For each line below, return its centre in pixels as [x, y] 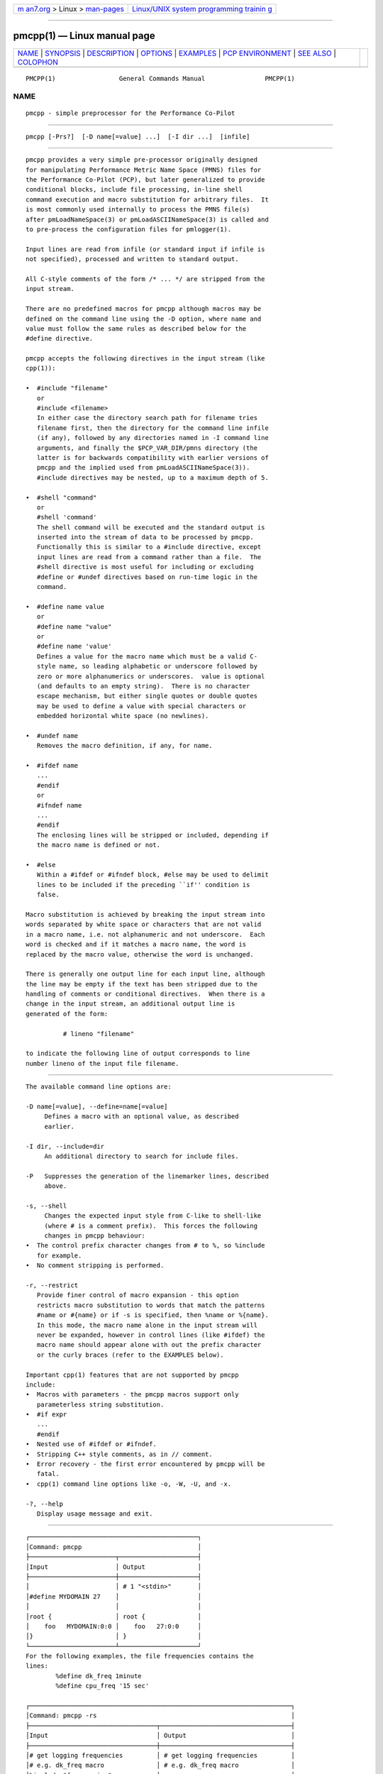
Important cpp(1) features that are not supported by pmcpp [132, 1374]
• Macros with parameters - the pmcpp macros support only [132, 1395]
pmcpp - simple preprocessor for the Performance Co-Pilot [131, 113]
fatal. [48, 1474]
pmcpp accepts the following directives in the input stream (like [145, 359]
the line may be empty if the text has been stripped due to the [142, 984]
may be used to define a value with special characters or [141, 706]
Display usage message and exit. [95, 1514]
